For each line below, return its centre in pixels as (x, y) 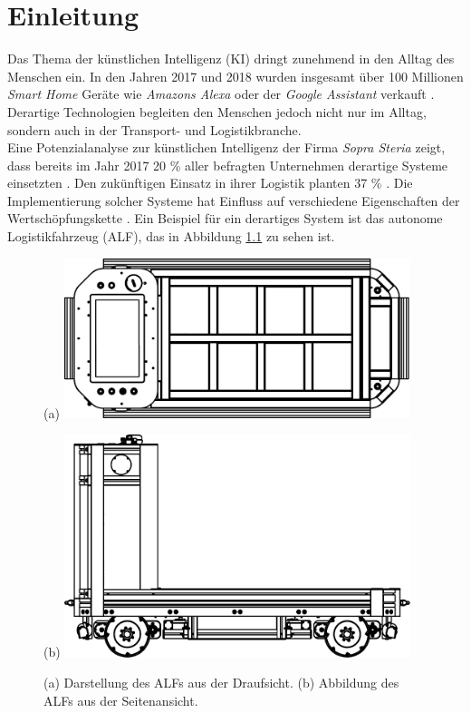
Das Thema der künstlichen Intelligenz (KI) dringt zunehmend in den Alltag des (231, 59)
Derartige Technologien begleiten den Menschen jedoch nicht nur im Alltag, (217, 111)
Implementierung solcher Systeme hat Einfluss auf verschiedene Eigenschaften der (234, 200)
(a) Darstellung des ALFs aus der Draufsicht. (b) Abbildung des (221, 683)
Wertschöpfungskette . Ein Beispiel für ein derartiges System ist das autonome (225, 218)
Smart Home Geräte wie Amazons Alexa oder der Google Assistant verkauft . (221, 94)
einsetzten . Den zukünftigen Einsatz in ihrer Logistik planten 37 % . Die (210, 183)
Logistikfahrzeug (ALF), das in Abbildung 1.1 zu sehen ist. (171, 236)
